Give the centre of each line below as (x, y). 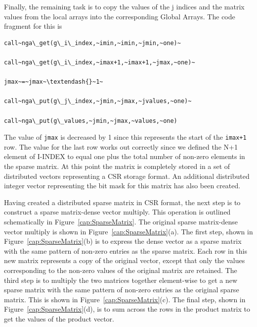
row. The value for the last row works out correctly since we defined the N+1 (121, 146)
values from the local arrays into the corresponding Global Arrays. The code (120, 16)
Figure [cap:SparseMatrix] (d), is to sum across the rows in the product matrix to (127, 309)
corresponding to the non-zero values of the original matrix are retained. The (121, 270)
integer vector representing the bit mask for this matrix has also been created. (122, 186)
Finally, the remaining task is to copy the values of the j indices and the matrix (124, 6)
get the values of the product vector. (59, 318)
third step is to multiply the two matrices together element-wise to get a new (121, 280)
